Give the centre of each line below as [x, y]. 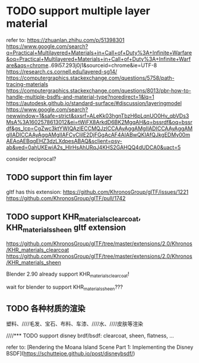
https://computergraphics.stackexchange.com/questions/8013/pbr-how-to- [99, 90]
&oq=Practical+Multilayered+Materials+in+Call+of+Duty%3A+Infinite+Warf [99, 59]
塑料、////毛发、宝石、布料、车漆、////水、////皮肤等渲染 [75, 324]
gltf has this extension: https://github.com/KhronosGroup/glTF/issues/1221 [97, 192]
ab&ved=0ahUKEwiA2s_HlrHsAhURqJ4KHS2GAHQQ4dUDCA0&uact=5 [94, 147]
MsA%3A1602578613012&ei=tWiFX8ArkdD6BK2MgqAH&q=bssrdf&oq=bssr [99, 122]
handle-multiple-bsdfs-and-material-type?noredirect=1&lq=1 [80, 97]
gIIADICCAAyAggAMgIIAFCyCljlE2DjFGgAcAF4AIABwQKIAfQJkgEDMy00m [98, 134]
